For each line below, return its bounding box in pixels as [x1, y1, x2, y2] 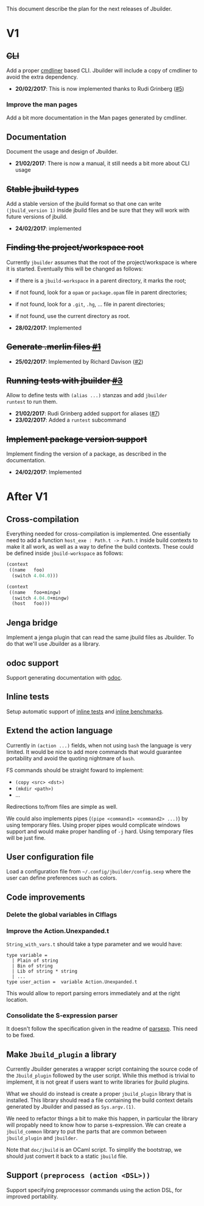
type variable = [6, 952, 47, 958]
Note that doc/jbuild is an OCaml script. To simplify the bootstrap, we [6, 1146, 182, 1154]
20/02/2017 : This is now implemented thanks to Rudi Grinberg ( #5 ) [15, 85, 185, 92]
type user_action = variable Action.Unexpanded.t [6, 979, 138, 985]
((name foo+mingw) [9, 589, 62, 596]
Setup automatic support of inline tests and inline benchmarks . [6, 708, 164, 715]
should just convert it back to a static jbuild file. [6, 1152, 128, 1160]
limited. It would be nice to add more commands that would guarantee [6, 748, 182, 755]
